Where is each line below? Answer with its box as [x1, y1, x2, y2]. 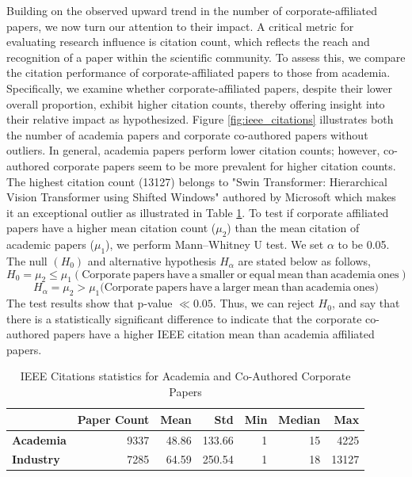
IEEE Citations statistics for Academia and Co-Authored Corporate [20, 368, 351, 384]
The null [6, 252, 48, 269]
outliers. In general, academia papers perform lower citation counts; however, [6, 142, 380, 158]
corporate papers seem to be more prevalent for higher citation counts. [53, 157, 396, 174]
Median [278, 410, 321, 427]
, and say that [331, 295, 400, 311]
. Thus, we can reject [212, 295, 315, 311]
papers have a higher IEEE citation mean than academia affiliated [53, 326, 375, 342]
